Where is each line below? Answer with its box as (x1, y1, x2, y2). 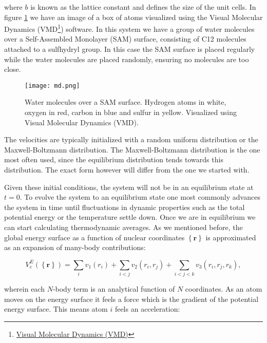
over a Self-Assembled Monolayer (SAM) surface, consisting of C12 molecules (4, 33, 246, 44)
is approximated (205, 232, 256, 242)
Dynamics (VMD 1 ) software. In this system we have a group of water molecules (4, 22, 255, 34)
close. (4, 64, 21, 74)
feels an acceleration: (115, 303, 180, 314)
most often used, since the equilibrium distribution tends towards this (4, 154, 223, 165)
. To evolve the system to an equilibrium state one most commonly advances (20, 192, 260, 202)
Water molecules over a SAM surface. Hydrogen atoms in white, (25, 97, 226, 107)
